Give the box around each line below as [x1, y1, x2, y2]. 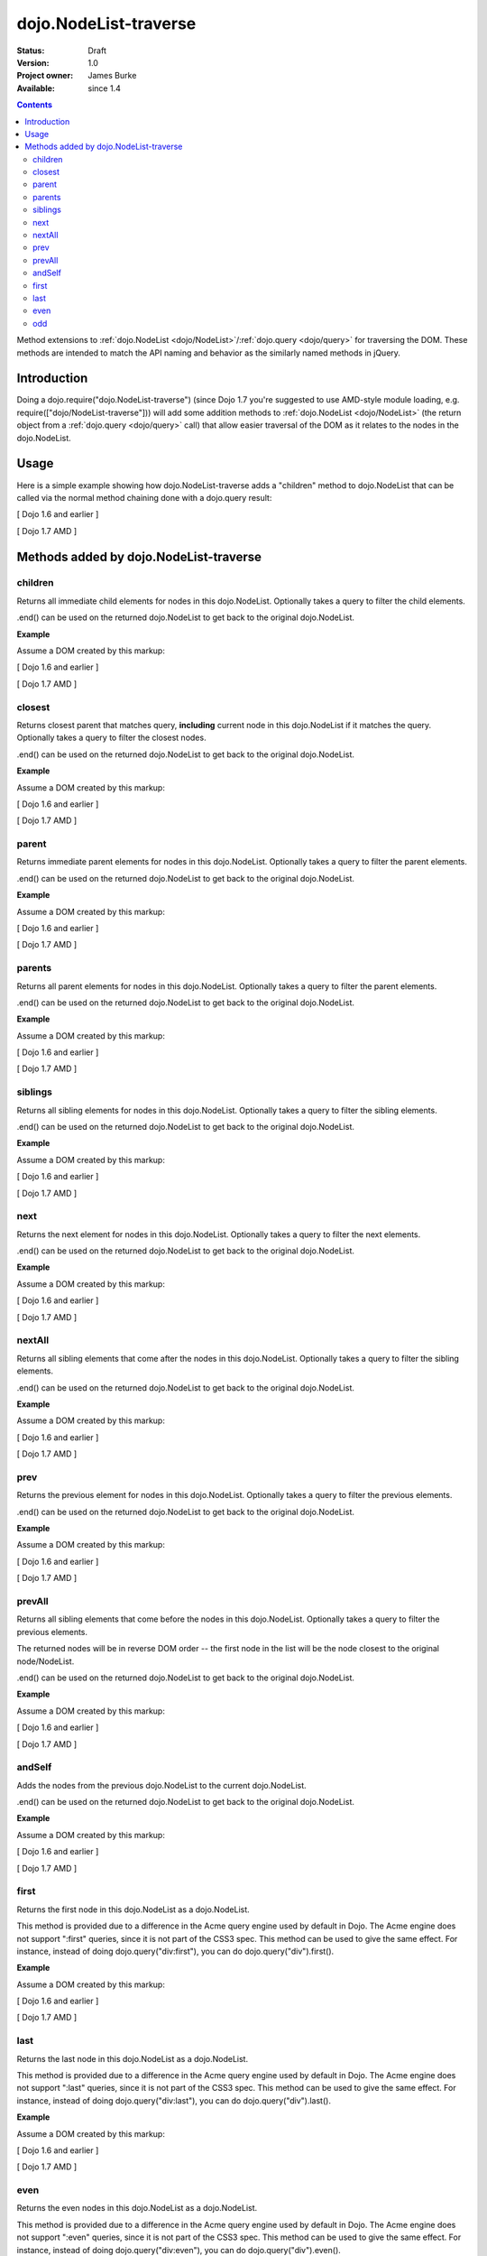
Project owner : [16, 70, 74, 81]
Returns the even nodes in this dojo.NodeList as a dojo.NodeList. [16, 2203, 258, 2214]
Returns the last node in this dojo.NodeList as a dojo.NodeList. [16, 2053, 248, 2064]
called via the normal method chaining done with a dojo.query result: [16, 492, 272, 503]
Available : [16, 82, 56, 94]
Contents [16, 99, 53, 110]
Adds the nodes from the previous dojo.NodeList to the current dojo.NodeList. [16, 1780, 307, 1790]
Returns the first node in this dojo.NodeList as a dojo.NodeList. [16, 1904, 250, 1915]
